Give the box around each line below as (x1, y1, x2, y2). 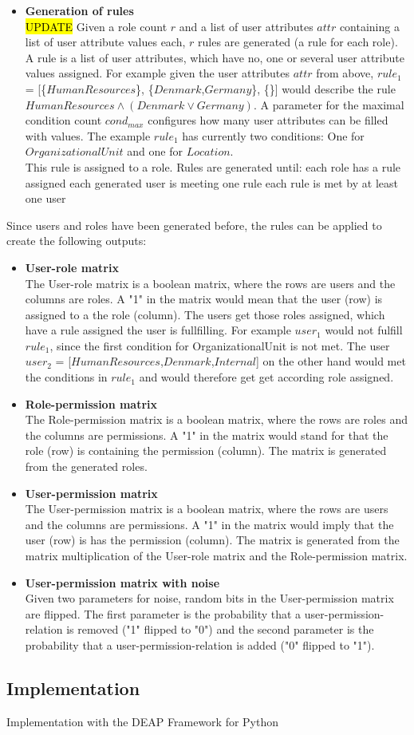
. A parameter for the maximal (253, 96, 404, 113)
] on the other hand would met (256, 353, 406, 369)
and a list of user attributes (179, 18, 313, 34)
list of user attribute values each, (25, 34, 186, 50)
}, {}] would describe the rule (251, 80, 396, 97)
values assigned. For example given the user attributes (25, 65, 290, 81)
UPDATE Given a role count (25, 18, 168, 34)
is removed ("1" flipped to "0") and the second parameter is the (66, 621, 374, 638)
